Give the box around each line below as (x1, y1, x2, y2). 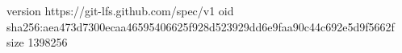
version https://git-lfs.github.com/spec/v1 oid (6, 2, 234, 18)
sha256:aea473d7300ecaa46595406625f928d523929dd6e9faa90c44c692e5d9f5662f (6, 18, 395, 35)
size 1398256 (6, 34, 68, 51)
